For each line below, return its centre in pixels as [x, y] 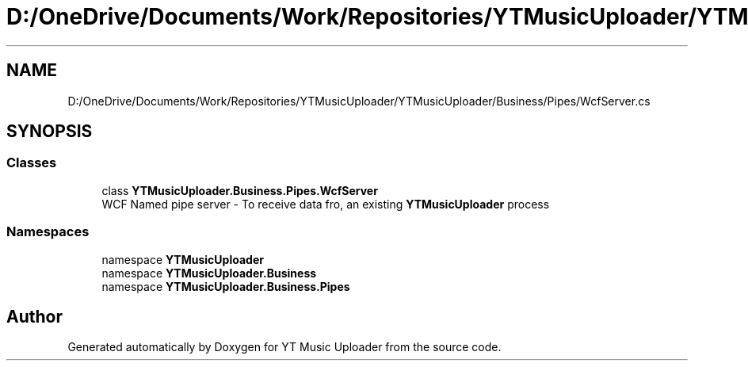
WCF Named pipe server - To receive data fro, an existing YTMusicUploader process [326, 204]
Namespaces [48, 232]
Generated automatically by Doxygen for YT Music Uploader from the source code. [284, 347]
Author [34, 316]
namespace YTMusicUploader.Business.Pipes [226, 286]
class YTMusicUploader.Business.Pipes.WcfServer [240, 190]
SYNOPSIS [50, 132]
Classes [32, 163]
